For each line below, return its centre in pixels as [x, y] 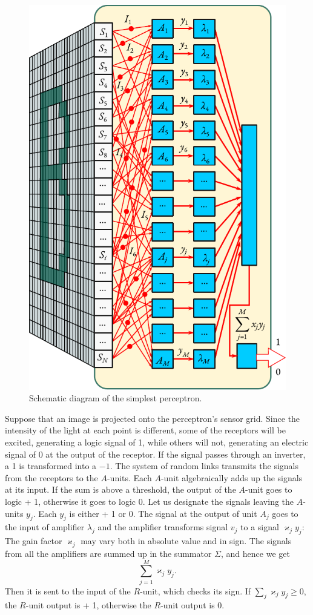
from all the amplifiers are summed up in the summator [108, 553]
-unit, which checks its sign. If [196, 590]
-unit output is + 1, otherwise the [88, 605]
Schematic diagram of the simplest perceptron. [116, 398]
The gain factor [34, 541]
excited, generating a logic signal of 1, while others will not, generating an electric [157, 442]
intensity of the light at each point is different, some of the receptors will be [145, 430]
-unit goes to [269, 489]
